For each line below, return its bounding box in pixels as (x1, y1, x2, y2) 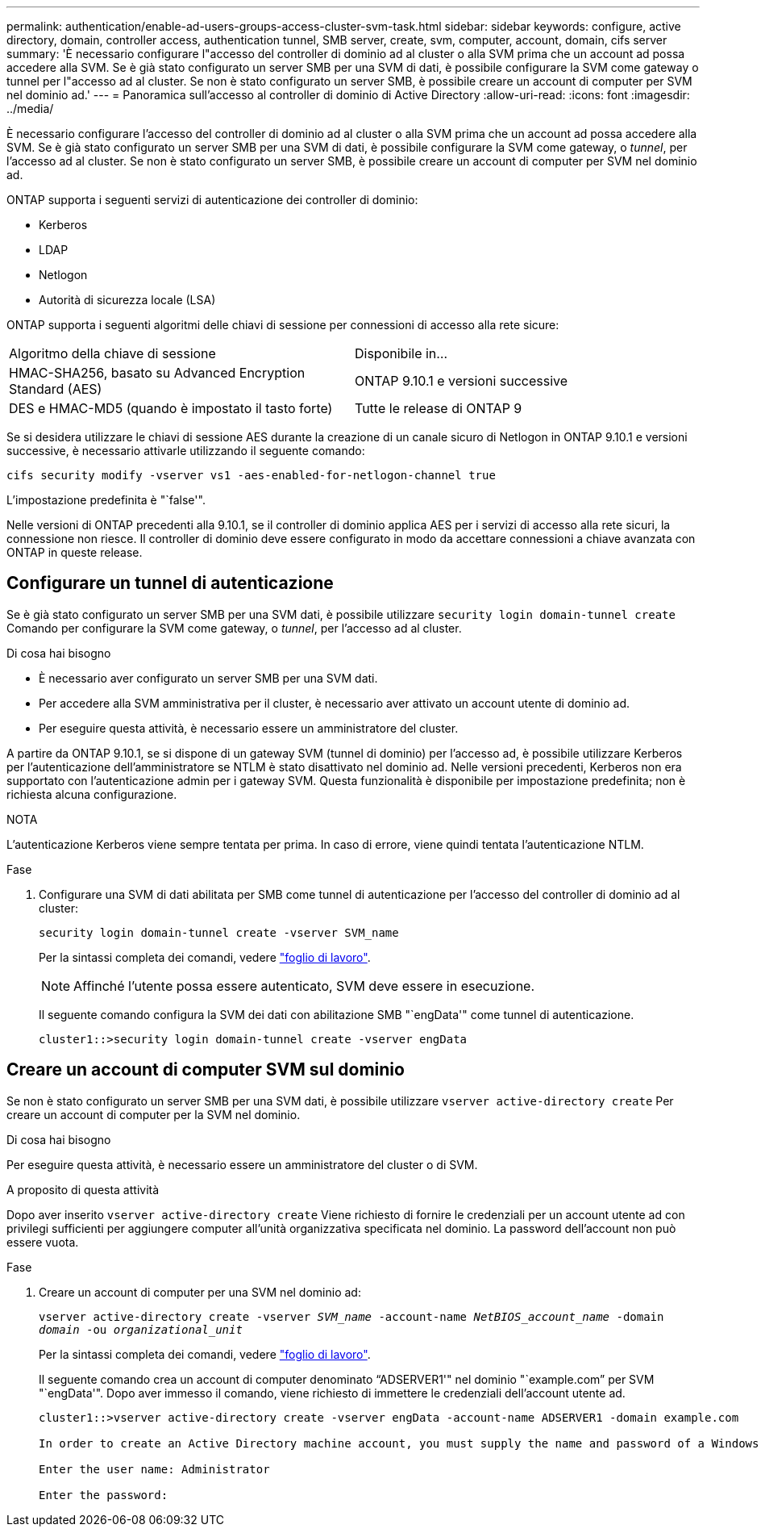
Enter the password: (39, 1488, 168, 1502)
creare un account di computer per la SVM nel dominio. (6, 1107, 301, 1122)
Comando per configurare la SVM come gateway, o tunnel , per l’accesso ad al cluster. (6, 620, 462, 635)
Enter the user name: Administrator (39, 1462, 270, 1476)
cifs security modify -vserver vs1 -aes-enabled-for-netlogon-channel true (6, 469, 496, 482)
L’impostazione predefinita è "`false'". (6, 493, 206, 507)
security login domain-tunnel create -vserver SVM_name (39, 925, 399, 939)
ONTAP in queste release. (6, 545, 143, 559)
